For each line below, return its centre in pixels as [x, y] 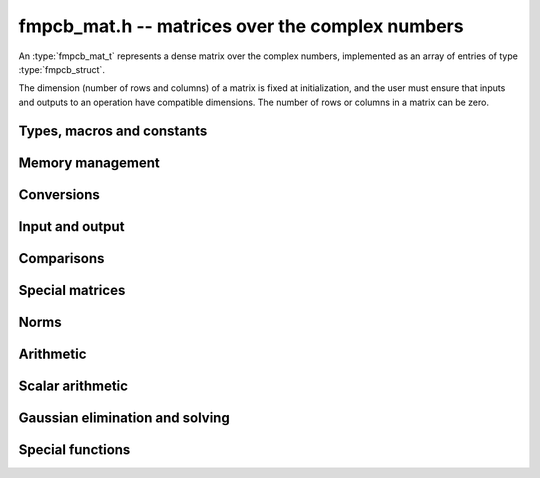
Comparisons [61, 258]
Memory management [89, 162]
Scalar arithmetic [73, 385]
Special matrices [72, 290]
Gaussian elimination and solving [124, 417]
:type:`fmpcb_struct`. [61, 69]
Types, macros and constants [113, 130]
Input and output [71, 226]
